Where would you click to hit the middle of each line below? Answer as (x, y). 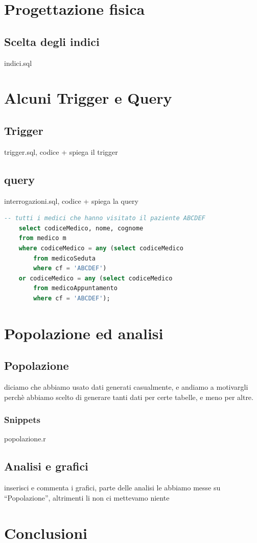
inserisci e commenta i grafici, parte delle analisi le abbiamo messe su (112, 488)
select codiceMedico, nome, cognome (81, 228)
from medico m (42, 238)
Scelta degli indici (52, 41)
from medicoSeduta (64, 258)
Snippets (22, 420)
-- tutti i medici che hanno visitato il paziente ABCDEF (105, 218)
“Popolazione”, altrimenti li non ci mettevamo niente (87, 497)
